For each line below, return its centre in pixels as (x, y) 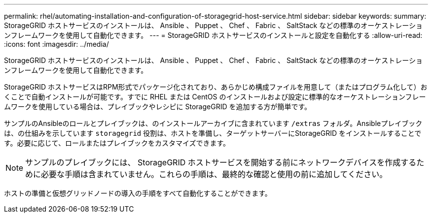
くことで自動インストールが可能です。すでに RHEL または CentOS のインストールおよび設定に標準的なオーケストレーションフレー (215, 97)
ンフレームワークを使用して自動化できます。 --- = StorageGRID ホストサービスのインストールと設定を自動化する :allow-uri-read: (213, 35)
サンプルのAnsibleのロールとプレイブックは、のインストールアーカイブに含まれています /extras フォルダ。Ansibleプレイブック (213, 123)
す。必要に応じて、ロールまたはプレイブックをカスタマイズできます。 (117, 143)
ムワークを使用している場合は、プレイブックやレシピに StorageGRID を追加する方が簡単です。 (158, 107)
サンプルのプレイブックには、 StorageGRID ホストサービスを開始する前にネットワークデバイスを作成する (221, 162)
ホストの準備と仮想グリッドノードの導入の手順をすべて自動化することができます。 (138, 193)
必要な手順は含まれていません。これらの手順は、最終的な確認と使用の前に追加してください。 (214, 174)
